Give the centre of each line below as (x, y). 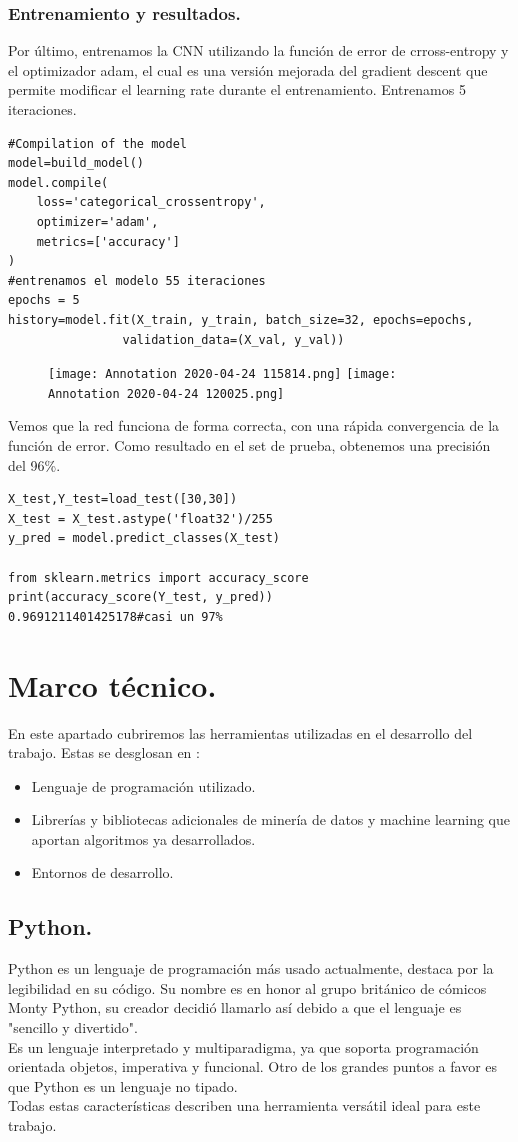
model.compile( (58, 182)
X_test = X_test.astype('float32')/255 (140, 518)
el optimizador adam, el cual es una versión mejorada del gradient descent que (248, 69)
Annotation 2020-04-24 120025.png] (166, 393)
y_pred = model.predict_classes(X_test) (144, 538)
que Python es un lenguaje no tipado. (123, 1085)
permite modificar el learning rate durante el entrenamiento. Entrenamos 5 (237, 89)
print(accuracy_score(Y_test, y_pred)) (140, 597)
